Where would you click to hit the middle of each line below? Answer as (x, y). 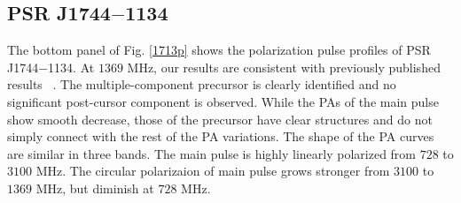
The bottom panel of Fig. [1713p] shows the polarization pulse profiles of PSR (219, 50)
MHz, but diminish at (95, 188)
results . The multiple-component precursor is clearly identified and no (202, 84)
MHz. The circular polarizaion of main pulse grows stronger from (213, 171)
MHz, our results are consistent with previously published (284, 67)
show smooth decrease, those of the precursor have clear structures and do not (220, 119)
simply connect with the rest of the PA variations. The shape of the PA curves (221, 136)
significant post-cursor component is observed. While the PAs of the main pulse (223, 101)
